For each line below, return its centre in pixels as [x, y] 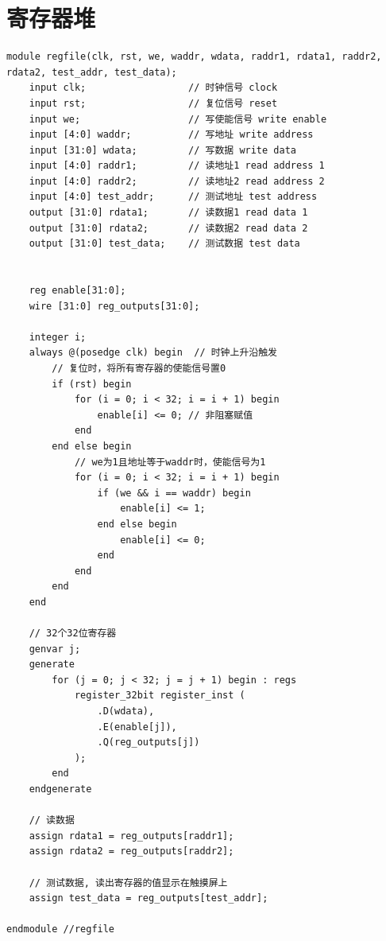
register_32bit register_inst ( [160, 696]
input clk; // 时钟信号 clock [153, 88]
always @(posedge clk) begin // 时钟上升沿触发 [153, 353]
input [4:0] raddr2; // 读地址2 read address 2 [177, 181]
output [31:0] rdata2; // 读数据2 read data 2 [168, 228]
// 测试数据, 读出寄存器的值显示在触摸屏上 [128, 883]
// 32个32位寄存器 [73, 634]
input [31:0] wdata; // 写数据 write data [162, 150]
